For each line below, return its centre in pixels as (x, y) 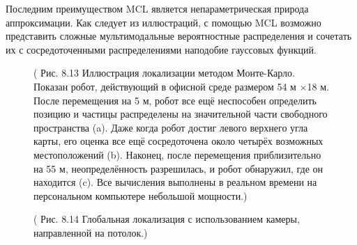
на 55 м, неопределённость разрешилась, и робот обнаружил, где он (178, 168)
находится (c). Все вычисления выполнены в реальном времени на (175, 182)
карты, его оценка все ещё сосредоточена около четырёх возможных (178, 141)
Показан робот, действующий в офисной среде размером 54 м (165, 86)
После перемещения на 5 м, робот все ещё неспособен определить (175, 100)
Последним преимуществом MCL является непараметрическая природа (157, 8)
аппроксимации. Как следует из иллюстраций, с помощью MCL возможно (164, 22)
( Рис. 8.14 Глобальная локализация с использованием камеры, (167, 219)
